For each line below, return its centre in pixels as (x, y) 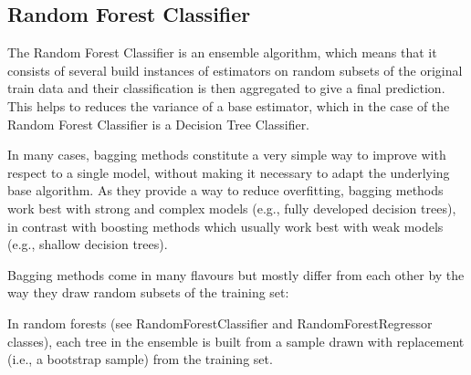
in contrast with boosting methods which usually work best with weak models (225, 226)
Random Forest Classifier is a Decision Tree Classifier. (159, 124)
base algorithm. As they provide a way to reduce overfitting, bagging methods (225, 190)
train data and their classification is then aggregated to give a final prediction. (226, 88)
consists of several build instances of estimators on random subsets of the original (235, 70)
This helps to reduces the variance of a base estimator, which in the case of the (229, 105)
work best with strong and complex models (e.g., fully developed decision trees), (232, 208)
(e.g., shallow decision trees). (88, 244)
